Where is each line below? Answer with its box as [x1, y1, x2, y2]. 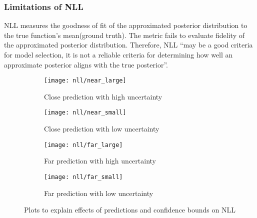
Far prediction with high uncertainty [44, 155, 156, 166]
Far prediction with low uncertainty [44, 187, 153, 198]
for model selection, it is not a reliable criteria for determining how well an [4, 49, 233, 59]
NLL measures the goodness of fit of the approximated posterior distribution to [4, 20, 247, 30]
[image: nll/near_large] [44, 77, 126, 84]
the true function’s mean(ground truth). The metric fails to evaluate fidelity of [4, 29, 245, 40]
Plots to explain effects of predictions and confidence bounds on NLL [24, 204, 235, 215]
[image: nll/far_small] [44, 173, 123, 180]
